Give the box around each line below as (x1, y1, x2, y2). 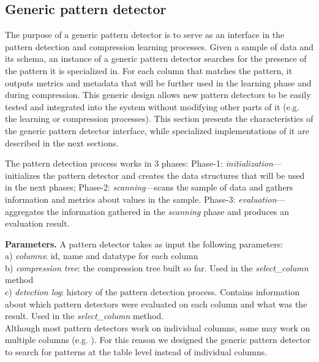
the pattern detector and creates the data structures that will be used (43, 168, 305, 181)
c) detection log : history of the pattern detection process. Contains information (5, 285, 300, 298)
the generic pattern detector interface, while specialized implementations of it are (5, 124, 309, 137)
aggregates (5, 205, 44, 217)
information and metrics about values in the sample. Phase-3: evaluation (5, 192, 277, 205)
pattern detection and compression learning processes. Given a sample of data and (5, 40, 313, 53)
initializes (5, 168, 40, 181)
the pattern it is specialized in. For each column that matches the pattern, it (5, 64, 293, 77)
